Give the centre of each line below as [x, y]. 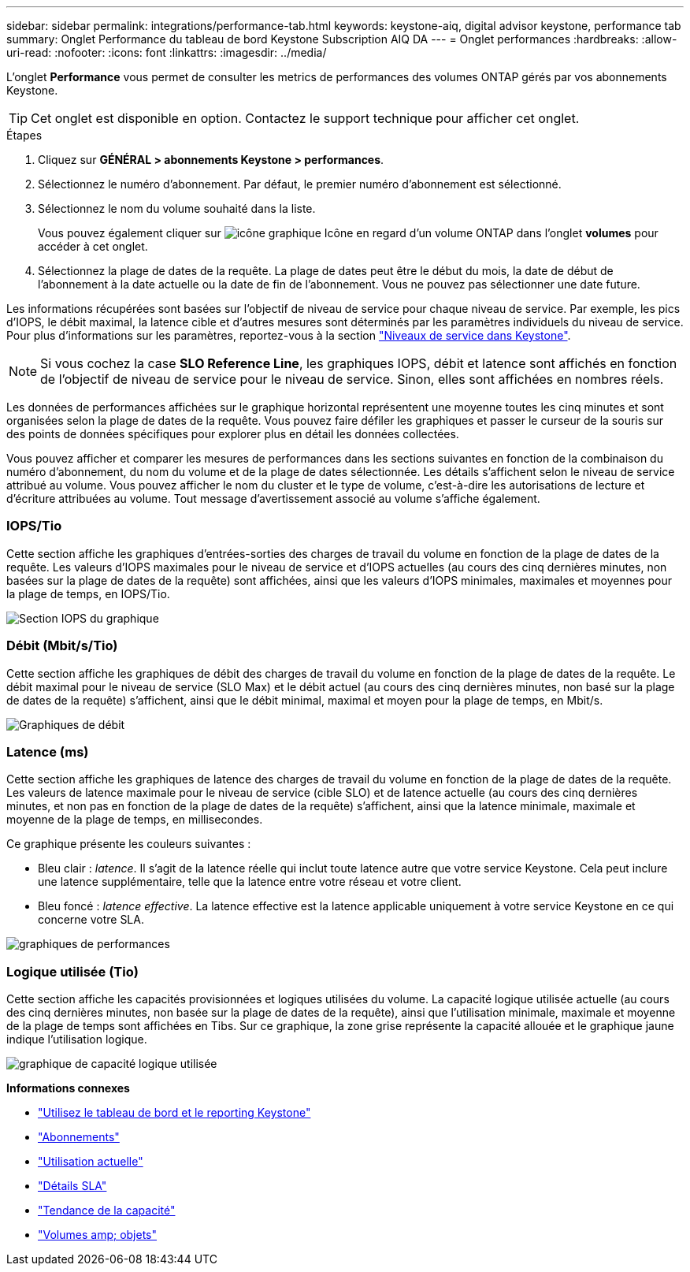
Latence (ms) [48, 751]
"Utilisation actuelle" [91, 1161]
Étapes [24, 135]
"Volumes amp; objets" [98, 1235]
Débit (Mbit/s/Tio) [62, 646]
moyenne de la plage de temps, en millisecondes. [135, 820]
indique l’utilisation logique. [77, 1039]
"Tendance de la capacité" [107, 1210]
